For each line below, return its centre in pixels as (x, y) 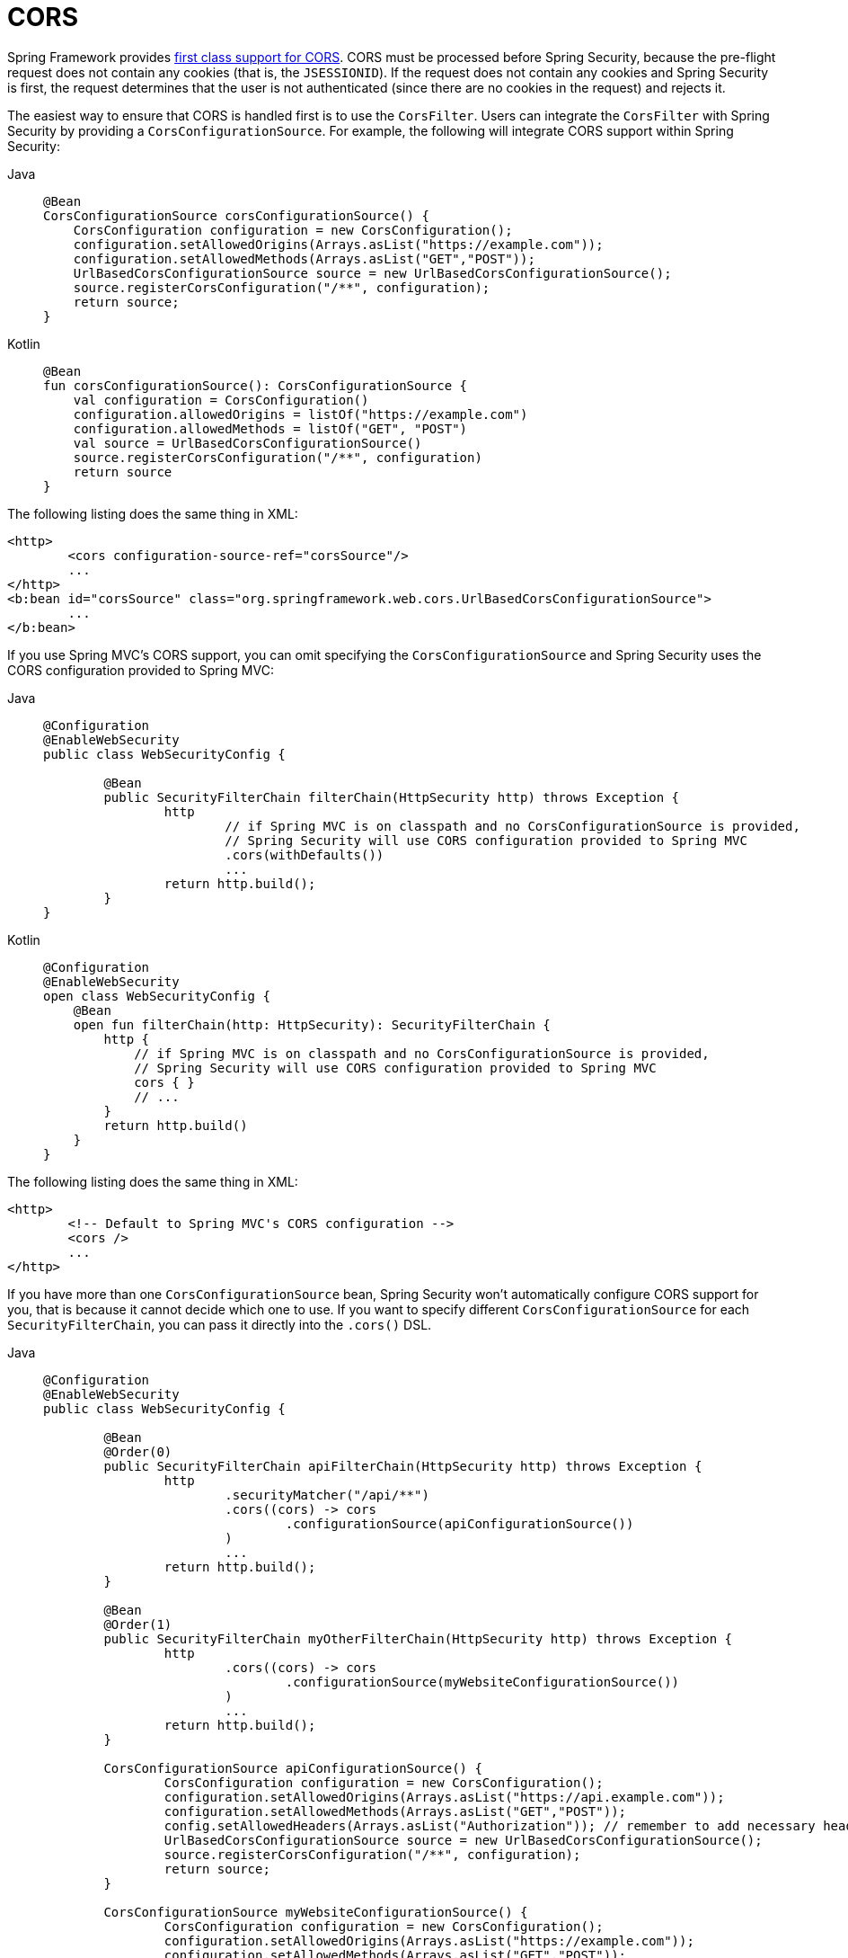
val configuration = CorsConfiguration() (221, 400)
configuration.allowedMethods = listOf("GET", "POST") (270, 428)
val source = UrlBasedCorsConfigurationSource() (247, 443)
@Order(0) (138, 1451)
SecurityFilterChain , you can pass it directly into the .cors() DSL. (220, 1324)
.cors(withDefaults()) (305, 854)
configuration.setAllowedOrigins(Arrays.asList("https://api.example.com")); (444, 1797)
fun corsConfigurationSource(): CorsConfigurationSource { (256, 385)
